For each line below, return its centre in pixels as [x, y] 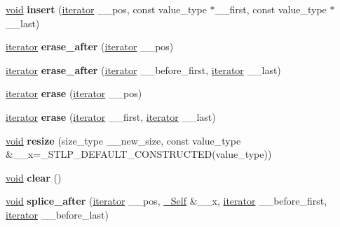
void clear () [34, 177]
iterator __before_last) [57, 214]
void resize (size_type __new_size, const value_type [123, 140]
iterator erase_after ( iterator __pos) [90, 46]
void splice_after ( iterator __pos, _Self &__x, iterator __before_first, [166, 201]
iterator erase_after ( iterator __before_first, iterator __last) [143, 69]
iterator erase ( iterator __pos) [74, 93]
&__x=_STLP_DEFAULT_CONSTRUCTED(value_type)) [139, 154]
